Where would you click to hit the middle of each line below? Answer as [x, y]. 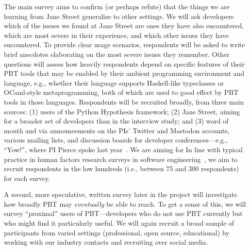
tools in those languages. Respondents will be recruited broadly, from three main [124, 101]
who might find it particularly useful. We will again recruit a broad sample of [119, 223]
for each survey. [27, 178]
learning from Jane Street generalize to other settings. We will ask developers [119, 16]
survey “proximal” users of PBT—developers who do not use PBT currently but [123, 213]
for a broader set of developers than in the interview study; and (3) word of [116, 121]
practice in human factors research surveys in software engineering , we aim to [121, 159]
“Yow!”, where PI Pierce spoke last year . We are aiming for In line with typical [123, 149]
